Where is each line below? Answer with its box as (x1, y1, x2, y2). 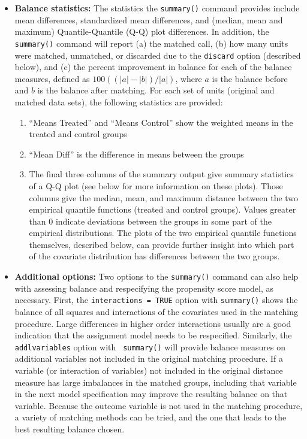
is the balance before (212, 72, 288, 84)
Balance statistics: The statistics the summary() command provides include (14, 2, 300, 14)
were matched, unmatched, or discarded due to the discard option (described (14, 49, 301, 61)
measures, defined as (14, 72, 90, 84)
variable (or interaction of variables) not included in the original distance (14, 364, 283, 376)
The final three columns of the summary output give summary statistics (29, 168, 294, 180)
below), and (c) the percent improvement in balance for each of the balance (14, 60, 292, 73)
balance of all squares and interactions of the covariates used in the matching (14, 305, 299, 317)
